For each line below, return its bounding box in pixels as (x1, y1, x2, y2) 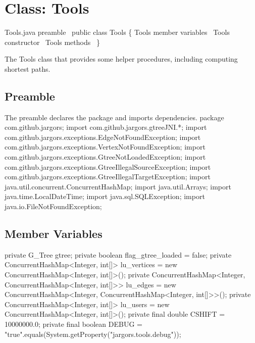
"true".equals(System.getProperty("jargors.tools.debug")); (5, 328, 181, 339)
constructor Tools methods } (5, 36, 100, 47)
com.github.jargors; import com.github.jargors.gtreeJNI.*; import (5, 122, 207, 132)
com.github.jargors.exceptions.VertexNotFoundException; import (5, 141, 206, 152)
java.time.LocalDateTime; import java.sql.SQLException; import (5, 191, 205, 202)
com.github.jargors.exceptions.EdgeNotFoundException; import (5, 131, 201, 142)
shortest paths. (5, 63, 50, 74)
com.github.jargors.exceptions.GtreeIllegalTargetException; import (5, 171, 211, 182)
